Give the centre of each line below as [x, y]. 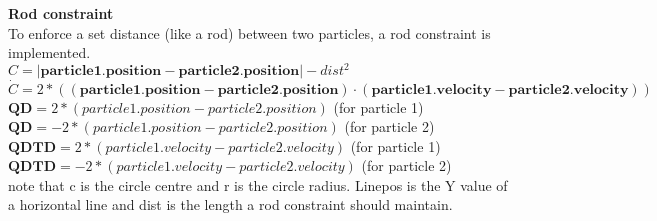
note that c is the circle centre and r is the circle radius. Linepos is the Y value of [258, 184]
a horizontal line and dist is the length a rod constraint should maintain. [230, 204]
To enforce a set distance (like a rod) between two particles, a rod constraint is [249, 32]
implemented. [49, 52]
